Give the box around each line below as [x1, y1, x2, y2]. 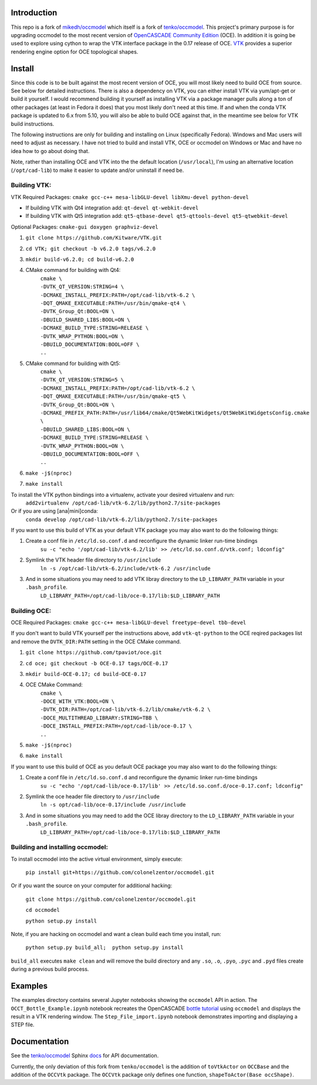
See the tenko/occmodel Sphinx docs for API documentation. [11, 1052, 159, 1059]
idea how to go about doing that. [11, 147, 90, 154]
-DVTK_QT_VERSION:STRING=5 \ [40, 377, 124, 383]
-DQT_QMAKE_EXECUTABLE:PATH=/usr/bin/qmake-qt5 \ [40, 393, 186, 400]
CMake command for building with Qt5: [25, 360, 120, 367]
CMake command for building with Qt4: [25, 267, 121, 274]
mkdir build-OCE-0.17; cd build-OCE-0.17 [25, 671, 147, 677]
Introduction [11, 8, 58, 18]
